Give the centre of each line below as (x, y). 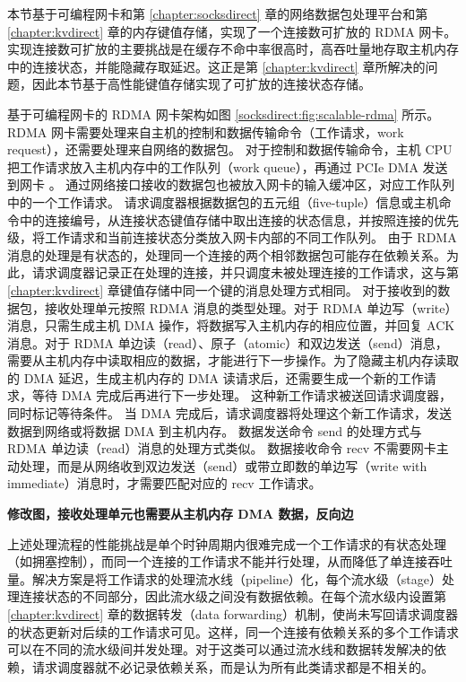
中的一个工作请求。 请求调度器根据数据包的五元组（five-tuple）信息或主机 (223, 201)
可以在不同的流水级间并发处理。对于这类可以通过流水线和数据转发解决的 (220, 649)
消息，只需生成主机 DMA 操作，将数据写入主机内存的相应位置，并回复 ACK (231, 325)
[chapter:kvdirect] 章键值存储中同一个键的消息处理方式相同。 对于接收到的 (223, 289)
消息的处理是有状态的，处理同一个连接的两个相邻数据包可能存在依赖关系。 (227, 254)
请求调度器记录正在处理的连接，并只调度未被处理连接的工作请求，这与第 (245, 272)
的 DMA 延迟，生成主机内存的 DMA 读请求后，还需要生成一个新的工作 (216, 377)
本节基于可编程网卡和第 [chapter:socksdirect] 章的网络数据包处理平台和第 (218, 13)
